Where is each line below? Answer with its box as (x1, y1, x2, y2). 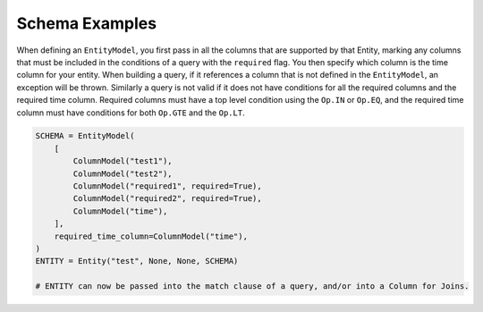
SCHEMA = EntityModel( (35, 131, 135, 141)
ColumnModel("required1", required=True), (72, 181, 263, 191)
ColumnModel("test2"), (72, 168, 174, 179)
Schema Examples (16, 13, 157, 33)
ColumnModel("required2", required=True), (72, 193, 263, 204)
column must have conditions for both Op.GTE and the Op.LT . (16, 107, 245, 118)
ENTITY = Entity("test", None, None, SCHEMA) (35, 256, 239, 266)
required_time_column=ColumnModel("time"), (54, 231, 248, 241)
